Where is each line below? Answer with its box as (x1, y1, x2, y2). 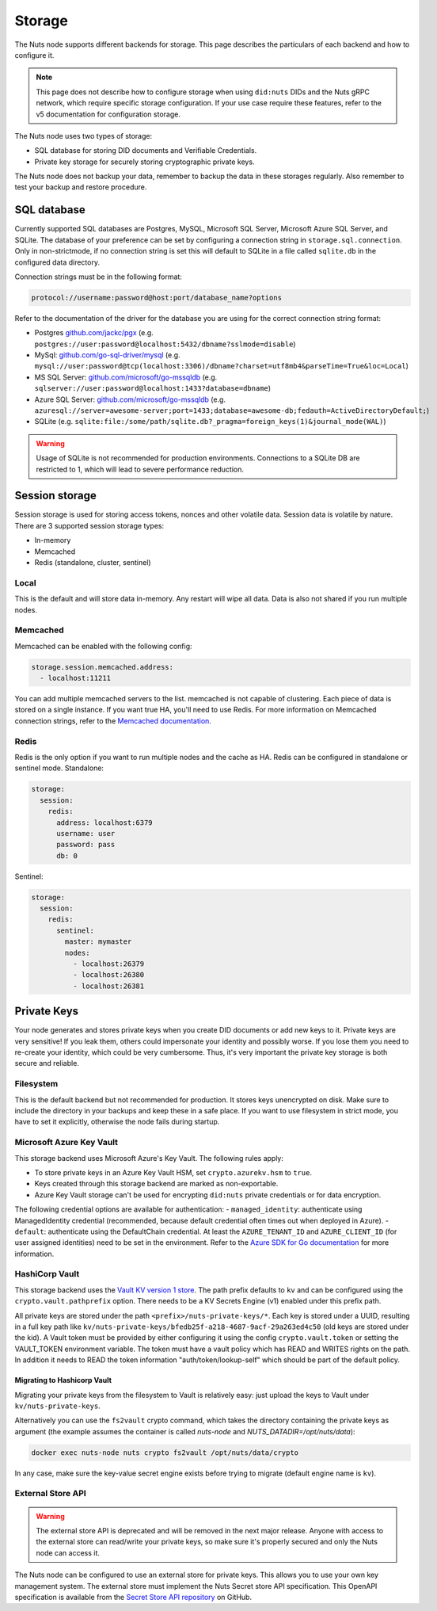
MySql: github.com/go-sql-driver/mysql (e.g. (34, 350, 181, 360)
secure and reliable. (14, 1059, 79, 1068)
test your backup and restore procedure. (14, 182, 147, 192)
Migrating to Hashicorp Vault (14, 1376, 112, 1385)
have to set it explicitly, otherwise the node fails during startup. (14, 1117, 220, 1127)
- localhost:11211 (40, 674, 111, 683)
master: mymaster (64, 937, 132, 946)
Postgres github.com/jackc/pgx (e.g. (34, 328, 154, 338)
